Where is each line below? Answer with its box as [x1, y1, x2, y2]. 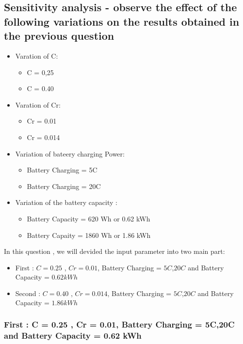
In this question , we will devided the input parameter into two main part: [4, 246, 225, 256]
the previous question [4, 28, 114, 43]
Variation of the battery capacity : [15, 197, 117, 207]
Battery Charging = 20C [27, 181, 101, 191]
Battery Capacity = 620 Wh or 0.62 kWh [27, 213, 150, 223]
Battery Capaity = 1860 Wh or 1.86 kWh [27, 230, 151, 240]
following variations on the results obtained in [4, 14, 240, 29]
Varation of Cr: [15, 99, 61, 109]
